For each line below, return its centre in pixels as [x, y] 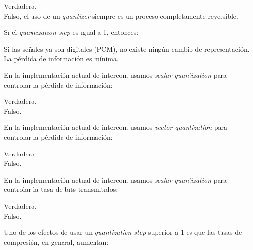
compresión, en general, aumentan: [56, 241]
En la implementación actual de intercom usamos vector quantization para [116, 127]
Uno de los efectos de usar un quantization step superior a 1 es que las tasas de [123, 232]
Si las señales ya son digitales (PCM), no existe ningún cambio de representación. [127, 48]
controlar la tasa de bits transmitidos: [61, 189]
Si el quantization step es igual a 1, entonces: [71, 32]
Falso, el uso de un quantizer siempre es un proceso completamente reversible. [121, 16]
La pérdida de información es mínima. [61, 58]
